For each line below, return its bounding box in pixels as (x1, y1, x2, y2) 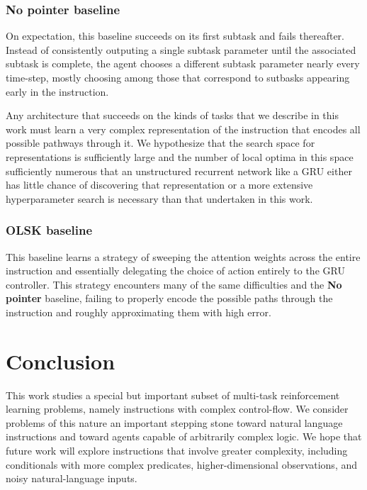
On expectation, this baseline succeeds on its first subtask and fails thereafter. (6, 28, 344, 43)
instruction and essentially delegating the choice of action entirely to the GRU (6, 263, 345, 278)
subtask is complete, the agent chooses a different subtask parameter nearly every (6, 56, 360, 71)
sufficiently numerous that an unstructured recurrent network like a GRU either (6, 163, 352, 178)
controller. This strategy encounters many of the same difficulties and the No (6, 277, 342, 291)
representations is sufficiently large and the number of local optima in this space (6, 149, 354, 164)
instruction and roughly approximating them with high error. (6, 304, 271, 319)
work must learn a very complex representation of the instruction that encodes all (6, 121, 361, 136)
